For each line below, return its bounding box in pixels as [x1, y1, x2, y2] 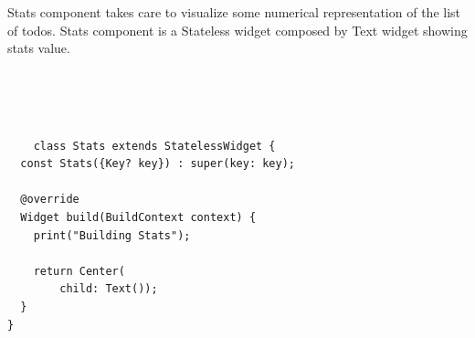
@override [20, 193, 79, 206]
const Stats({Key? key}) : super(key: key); [20, 157, 295, 171]
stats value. [7, 38, 70, 58]
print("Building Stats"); [33, 228, 191, 242]
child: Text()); [59, 282, 158, 296]
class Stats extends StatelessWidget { [33, 139, 276, 153]
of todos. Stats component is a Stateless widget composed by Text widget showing [7, 20, 468, 39]
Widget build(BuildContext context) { [20, 210, 257, 224]
